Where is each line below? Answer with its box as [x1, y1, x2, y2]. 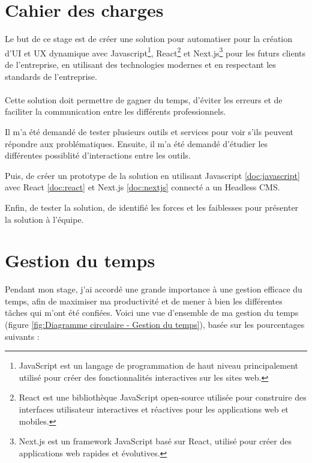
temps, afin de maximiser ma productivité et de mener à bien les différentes [5, 294, 283, 307]
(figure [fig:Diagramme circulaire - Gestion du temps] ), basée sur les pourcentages [5, 318, 305, 330]
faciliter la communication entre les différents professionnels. [5, 105, 226, 118]
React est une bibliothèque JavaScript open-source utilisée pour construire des [19, 391, 307, 404]
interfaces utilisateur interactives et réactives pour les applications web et [19, 402, 289, 415]
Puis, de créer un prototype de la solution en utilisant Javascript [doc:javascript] [5, 169, 300, 181]
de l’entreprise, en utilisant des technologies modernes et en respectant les [5, 58, 276, 70]
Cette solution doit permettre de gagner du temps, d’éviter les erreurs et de [5, 93, 283, 106]
